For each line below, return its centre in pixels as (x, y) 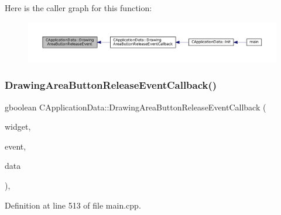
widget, (18, 126)
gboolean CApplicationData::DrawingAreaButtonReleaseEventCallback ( (136, 107)
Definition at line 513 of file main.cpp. (73, 205)
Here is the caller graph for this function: (78, 8)
